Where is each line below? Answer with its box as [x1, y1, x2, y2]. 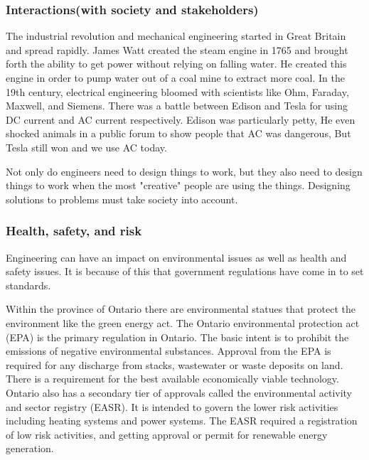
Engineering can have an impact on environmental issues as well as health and [6, 250, 347, 264]
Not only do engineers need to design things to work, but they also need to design [6, 164, 363, 178]
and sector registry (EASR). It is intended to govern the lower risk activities [6, 399, 338, 414]
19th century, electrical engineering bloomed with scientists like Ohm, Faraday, [6, 84, 349, 99]
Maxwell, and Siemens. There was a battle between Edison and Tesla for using [6, 98, 348, 113]
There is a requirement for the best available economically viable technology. [6, 371, 339, 386]
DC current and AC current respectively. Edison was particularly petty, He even [6, 112, 355, 127]
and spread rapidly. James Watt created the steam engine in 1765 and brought [6, 42, 348, 57]
